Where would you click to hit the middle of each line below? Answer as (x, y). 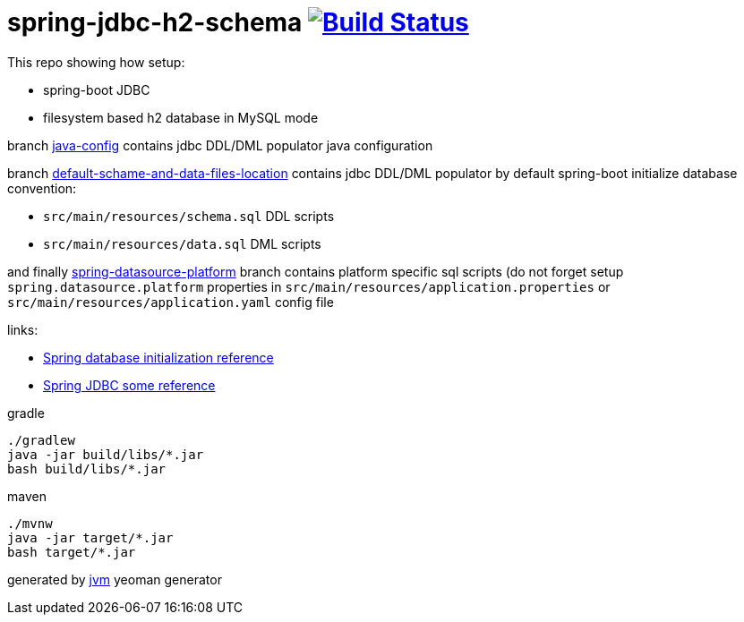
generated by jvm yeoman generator (115, 579)
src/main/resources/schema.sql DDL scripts (189, 216)
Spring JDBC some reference (129, 385)
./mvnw (30, 523)
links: (23, 329)
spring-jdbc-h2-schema (155, 22)
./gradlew (41, 440)
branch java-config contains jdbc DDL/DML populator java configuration (220, 145)
